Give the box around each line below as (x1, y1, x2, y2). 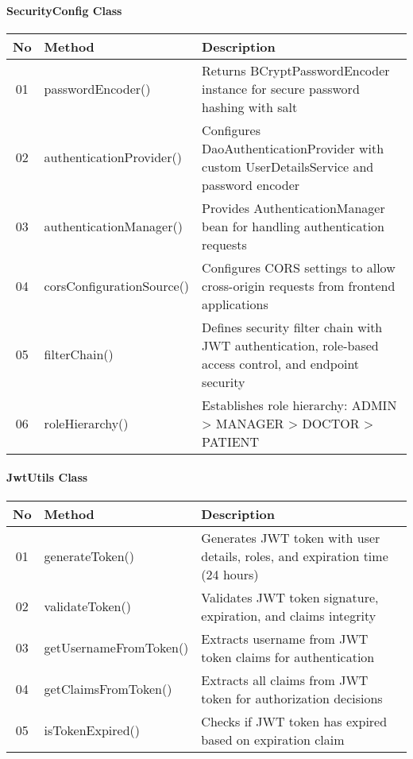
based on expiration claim (201, 730, 345, 749)
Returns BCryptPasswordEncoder (202, 60, 390, 79)
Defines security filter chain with (202, 317, 383, 336)
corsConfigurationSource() (44, 276, 190, 295)
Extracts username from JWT (201, 629, 369, 648)
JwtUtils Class (6, 469, 88, 486)
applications (202, 294, 268, 313)
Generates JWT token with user (201, 528, 380, 547)
